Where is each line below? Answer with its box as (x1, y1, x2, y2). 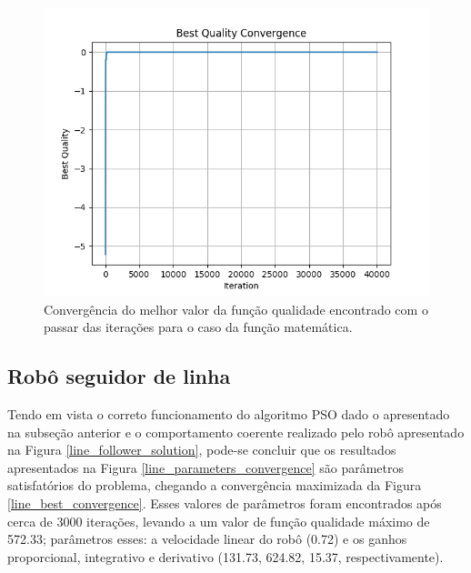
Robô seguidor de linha (7, 362, 231, 390)
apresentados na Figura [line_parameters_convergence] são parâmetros (7, 457, 405, 477)
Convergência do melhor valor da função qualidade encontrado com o (44, 299, 428, 318)
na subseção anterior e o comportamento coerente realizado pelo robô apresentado (7, 422, 465, 441)
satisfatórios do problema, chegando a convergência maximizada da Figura (7, 476, 422, 495)
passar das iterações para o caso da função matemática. (44, 317, 353, 337)
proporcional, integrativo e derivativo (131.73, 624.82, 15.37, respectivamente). (7, 547, 444, 566)
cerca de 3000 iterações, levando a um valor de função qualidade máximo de (7, 511, 430, 530)
